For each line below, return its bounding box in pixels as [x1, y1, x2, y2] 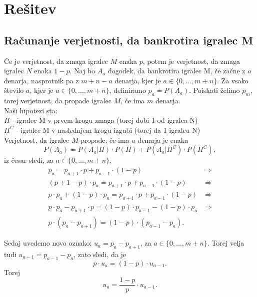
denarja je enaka [137, 134, 188, 145]
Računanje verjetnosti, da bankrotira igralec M [4, 32, 253, 47]
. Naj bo [69, 65, 95, 76]
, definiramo [109, 85, 146, 95]
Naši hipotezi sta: [4, 105, 57, 115]
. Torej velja [207, 238, 244, 248]
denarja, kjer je [114, 75, 161, 85]
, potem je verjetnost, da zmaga [142, 55, 240, 66]
